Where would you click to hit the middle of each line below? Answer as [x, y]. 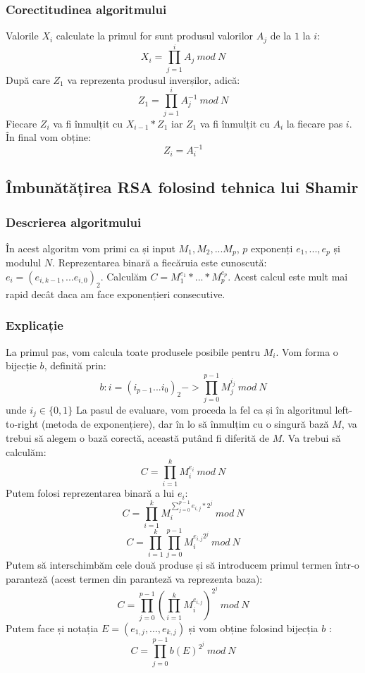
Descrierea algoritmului [74, 222]
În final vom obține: [48, 137]
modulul [24, 263]
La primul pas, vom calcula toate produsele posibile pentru [133, 351]
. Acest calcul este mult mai [288, 276]
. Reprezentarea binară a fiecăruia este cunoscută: [160, 263]
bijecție [21, 365]
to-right [22, 424]
